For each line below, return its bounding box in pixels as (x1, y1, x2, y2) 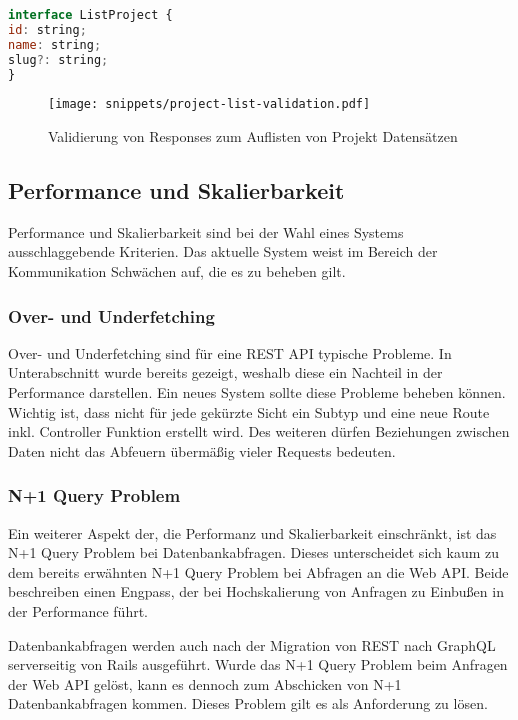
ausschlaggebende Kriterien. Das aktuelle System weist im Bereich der (8, 241, 438, 262)
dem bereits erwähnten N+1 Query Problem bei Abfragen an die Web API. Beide (8, 561, 509, 582)
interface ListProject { (8, 8, 173, 22)
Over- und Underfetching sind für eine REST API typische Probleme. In (8, 342, 452, 363)
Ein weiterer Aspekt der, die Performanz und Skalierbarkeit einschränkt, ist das (8, 522, 497, 543)
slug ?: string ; (8, 52, 109, 67)
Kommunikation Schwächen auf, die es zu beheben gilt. (8, 261, 346, 282)
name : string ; (8, 37, 102, 52)
